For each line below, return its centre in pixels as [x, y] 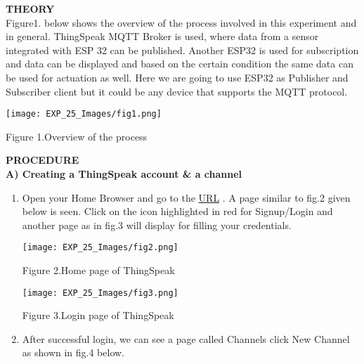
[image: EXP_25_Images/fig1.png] [84, 114]
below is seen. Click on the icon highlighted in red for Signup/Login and [177, 211]
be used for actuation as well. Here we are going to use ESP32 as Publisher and [177, 77]
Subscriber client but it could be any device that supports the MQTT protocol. [177, 91]
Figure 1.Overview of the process [77, 136]
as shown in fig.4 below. [73, 352]
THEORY [30, 8]
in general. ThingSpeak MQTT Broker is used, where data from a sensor [162, 36]
